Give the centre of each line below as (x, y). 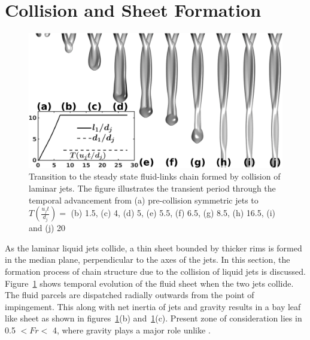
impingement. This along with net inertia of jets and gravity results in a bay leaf (153, 306)
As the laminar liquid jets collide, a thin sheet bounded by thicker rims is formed (154, 248)
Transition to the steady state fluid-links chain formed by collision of (155, 176)
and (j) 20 (47, 228)
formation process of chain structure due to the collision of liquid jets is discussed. (155, 271)
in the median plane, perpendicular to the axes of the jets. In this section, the (148, 259)
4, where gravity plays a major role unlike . (131, 330)
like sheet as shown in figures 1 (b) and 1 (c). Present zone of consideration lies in (154, 318)
